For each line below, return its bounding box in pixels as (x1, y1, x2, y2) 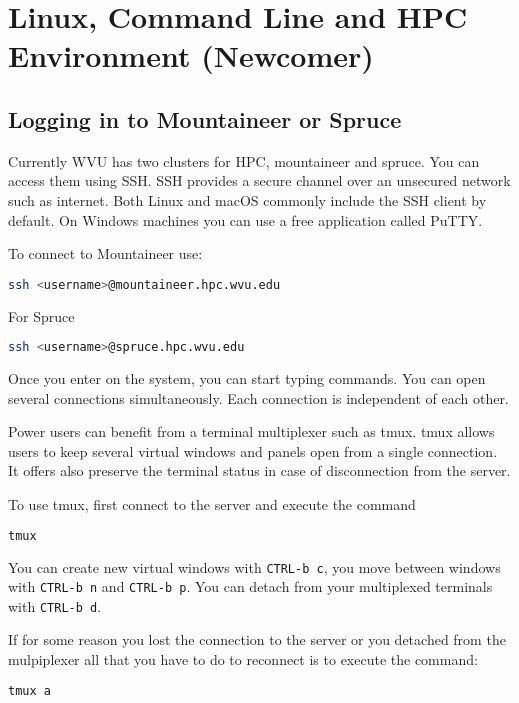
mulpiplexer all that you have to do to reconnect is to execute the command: (8, 649, 478, 670)
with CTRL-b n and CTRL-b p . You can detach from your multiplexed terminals (8, 576, 493, 597)
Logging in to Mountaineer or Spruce (8, 103, 402, 134)
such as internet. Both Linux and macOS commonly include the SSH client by (8, 189, 487, 210)
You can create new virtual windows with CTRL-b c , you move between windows (8, 556, 501, 577)
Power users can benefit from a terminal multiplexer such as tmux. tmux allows (8, 421, 495, 442)
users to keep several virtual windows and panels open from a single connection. (8, 440, 498, 461)
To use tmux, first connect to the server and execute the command (8, 494, 416, 515)
